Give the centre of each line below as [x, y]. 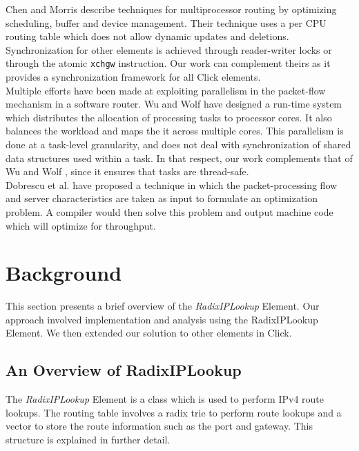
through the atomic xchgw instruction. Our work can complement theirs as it [168, 63]
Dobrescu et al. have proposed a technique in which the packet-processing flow [172, 184]
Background [64, 273]
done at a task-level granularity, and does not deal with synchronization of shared [178, 144]
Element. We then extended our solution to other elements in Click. [149, 333]
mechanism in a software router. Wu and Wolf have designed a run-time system [174, 104]
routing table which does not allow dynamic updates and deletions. [147, 36]
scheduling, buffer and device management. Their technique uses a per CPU [166, 22]
